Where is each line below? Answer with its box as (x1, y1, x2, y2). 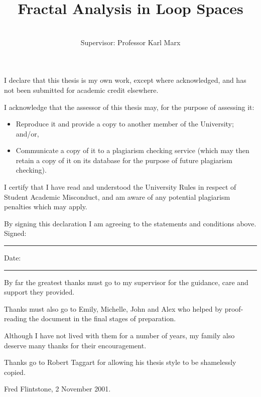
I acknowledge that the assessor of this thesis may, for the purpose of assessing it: (4, 101, 254, 112)
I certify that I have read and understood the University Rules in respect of (4, 182, 236, 192)
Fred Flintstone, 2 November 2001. (4, 383, 111, 394)
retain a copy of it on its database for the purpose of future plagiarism (16, 155, 232, 165)
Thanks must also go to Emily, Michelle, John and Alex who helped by (4, 303, 223, 314)
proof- (224, 303, 243, 314)
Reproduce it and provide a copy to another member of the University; (16, 118, 234, 129)
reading (4, 313, 27, 324)
